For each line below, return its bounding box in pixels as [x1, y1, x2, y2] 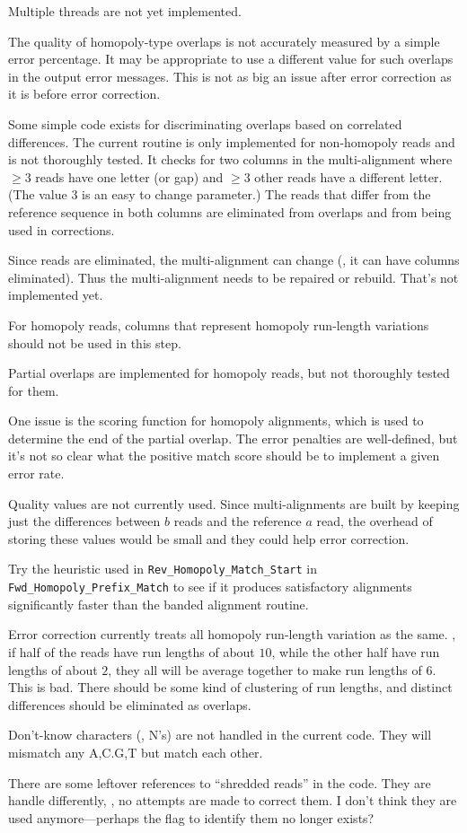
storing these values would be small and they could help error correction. [8, 529, 410, 548]
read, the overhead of [316, 512, 433, 530]
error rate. [8, 464, 65, 483]
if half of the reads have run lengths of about [8, 642, 255, 661]
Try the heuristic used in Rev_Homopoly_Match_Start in [8, 559, 317, 578]
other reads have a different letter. [254, 167, 443, 186]
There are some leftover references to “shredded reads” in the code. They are [8, 773, 431, 792]
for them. [8, 381, 59, 399]
